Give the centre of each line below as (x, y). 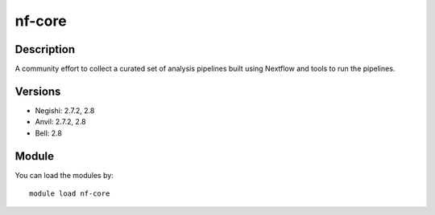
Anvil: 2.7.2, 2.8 (60, 122)
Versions (38, 91)
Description (45, 49)
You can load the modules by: (64, 175)
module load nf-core (70, 194)
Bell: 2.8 (48, 133)
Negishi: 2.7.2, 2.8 (65, 110)
